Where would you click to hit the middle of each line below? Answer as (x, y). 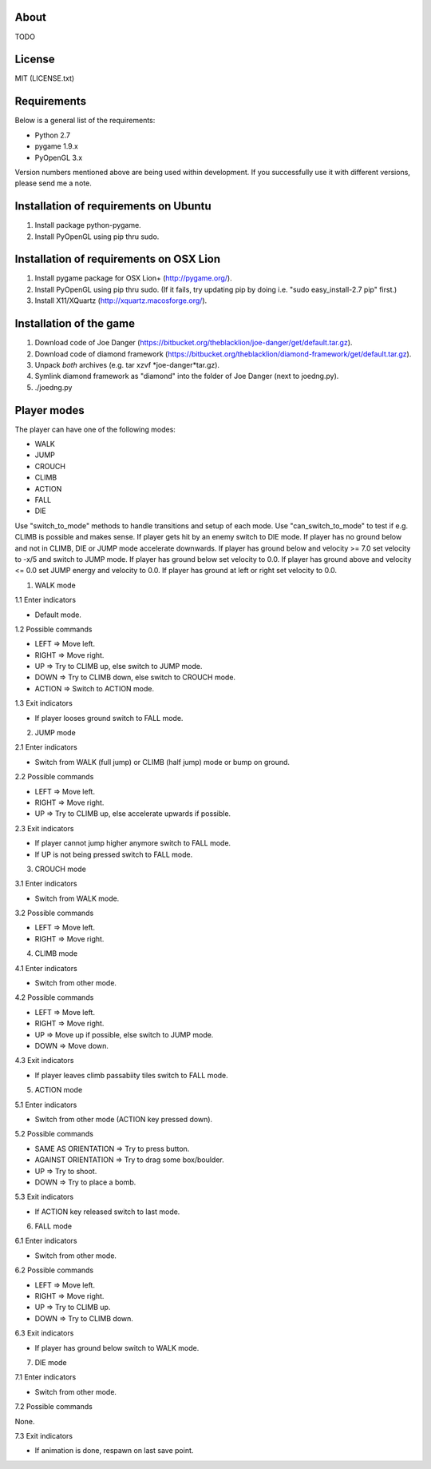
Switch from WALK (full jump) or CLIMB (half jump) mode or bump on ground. (162, 762)
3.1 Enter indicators (46, 884)
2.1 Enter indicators (46, 747)
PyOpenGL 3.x (59, 157)
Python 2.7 (53, 135)
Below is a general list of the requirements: (85, 121)
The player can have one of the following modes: (95, 429)
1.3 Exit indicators (44, 703)
